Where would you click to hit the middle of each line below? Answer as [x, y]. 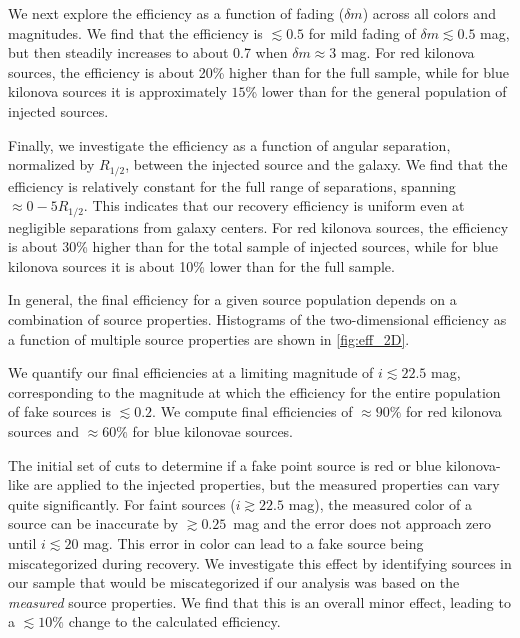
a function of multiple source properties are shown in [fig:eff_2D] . [209, 338]
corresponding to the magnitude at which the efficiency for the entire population [254, 391]
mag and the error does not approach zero [362, 523]
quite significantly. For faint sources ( [122, 503]
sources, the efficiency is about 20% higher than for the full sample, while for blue [258, 71]
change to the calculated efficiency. [174, 621]
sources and [43, 431]
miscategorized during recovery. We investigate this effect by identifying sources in [260, 562]
